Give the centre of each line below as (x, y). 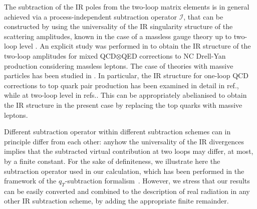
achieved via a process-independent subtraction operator (90, 16)
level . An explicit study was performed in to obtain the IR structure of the (135, 46)
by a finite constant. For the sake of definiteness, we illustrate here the (112, 161)
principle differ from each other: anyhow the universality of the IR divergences (124, 141)
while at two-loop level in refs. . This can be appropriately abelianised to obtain (125, 95)
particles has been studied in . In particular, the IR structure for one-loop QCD (126, 75)
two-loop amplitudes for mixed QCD (60, 55)
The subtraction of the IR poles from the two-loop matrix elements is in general (127, 7)
